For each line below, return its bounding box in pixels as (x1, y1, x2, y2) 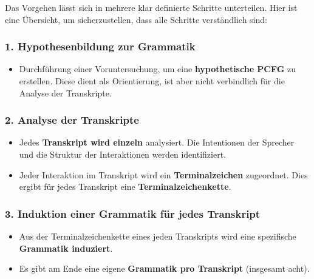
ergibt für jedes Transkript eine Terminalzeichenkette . (19, 180, 231, 193)
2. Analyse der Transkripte (5, 112, 139, 127)
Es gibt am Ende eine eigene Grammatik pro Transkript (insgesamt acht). (19, 262, 310, 275)
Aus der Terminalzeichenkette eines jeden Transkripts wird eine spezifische (19, 230, 296, 242)
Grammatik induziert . (19, 241, 113, 254)
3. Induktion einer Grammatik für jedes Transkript (5, 206, 261, 221)
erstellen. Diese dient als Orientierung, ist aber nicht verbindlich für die (19, 75, 285, 87)
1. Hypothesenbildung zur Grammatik (5, 39, 196, 54)
